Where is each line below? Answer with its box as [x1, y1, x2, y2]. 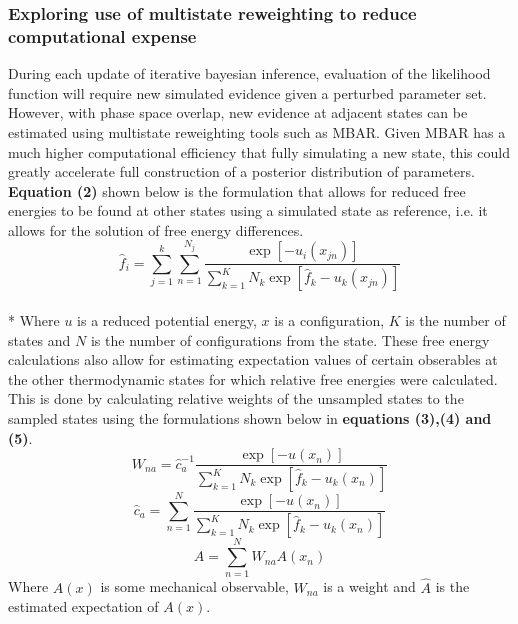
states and [8, 329, 71, 350]
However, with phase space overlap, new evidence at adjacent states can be [8, 102, 468, 123]
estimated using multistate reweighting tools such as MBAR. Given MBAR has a [8, 121, 506, 142]
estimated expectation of [8, 596, 159, 617]
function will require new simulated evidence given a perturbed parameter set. [8, 82, 487, 103]
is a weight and [323, 576, 416, 597]
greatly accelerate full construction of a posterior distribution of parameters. [8, 161, 475, 182]
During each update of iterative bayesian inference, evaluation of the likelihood [8, 63, 491, 84]
